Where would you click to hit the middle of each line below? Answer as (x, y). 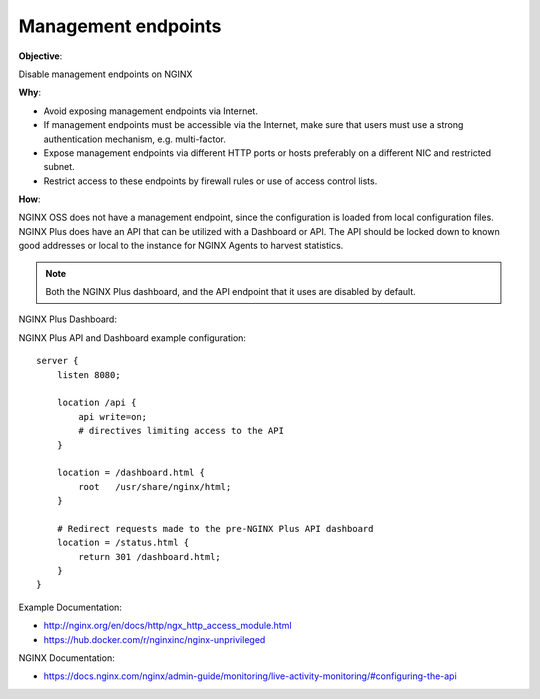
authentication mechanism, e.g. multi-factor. (135, 139)
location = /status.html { (123, 543)
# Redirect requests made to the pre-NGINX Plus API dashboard (215, 528)
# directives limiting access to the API (181, 431)
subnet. (59, 167)
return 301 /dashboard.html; (150, 556)
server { (57, 361)
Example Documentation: (70, 607)
